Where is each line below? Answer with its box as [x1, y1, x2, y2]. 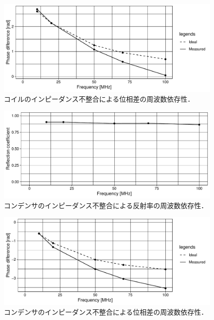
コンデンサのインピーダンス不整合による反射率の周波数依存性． [4, 200, 208, 210]
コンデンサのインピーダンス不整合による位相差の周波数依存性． [4, 306, 208, 317]
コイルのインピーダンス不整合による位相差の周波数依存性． [4, 93, 195, 104]
